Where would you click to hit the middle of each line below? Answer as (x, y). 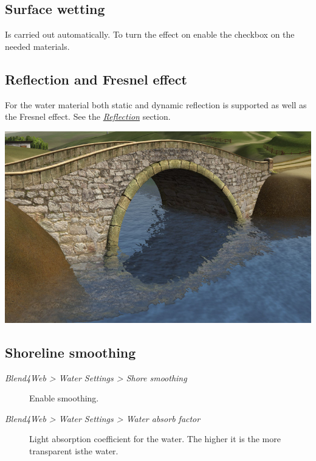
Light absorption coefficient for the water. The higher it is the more (155, 439)
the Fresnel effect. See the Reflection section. (88, 116)
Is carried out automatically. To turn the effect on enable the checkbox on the (150, 34)
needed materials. (37, 46)
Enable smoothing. (64, 398)
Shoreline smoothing (70, 352)
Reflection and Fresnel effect (96, 79)
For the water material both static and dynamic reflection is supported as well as (156, 104)
